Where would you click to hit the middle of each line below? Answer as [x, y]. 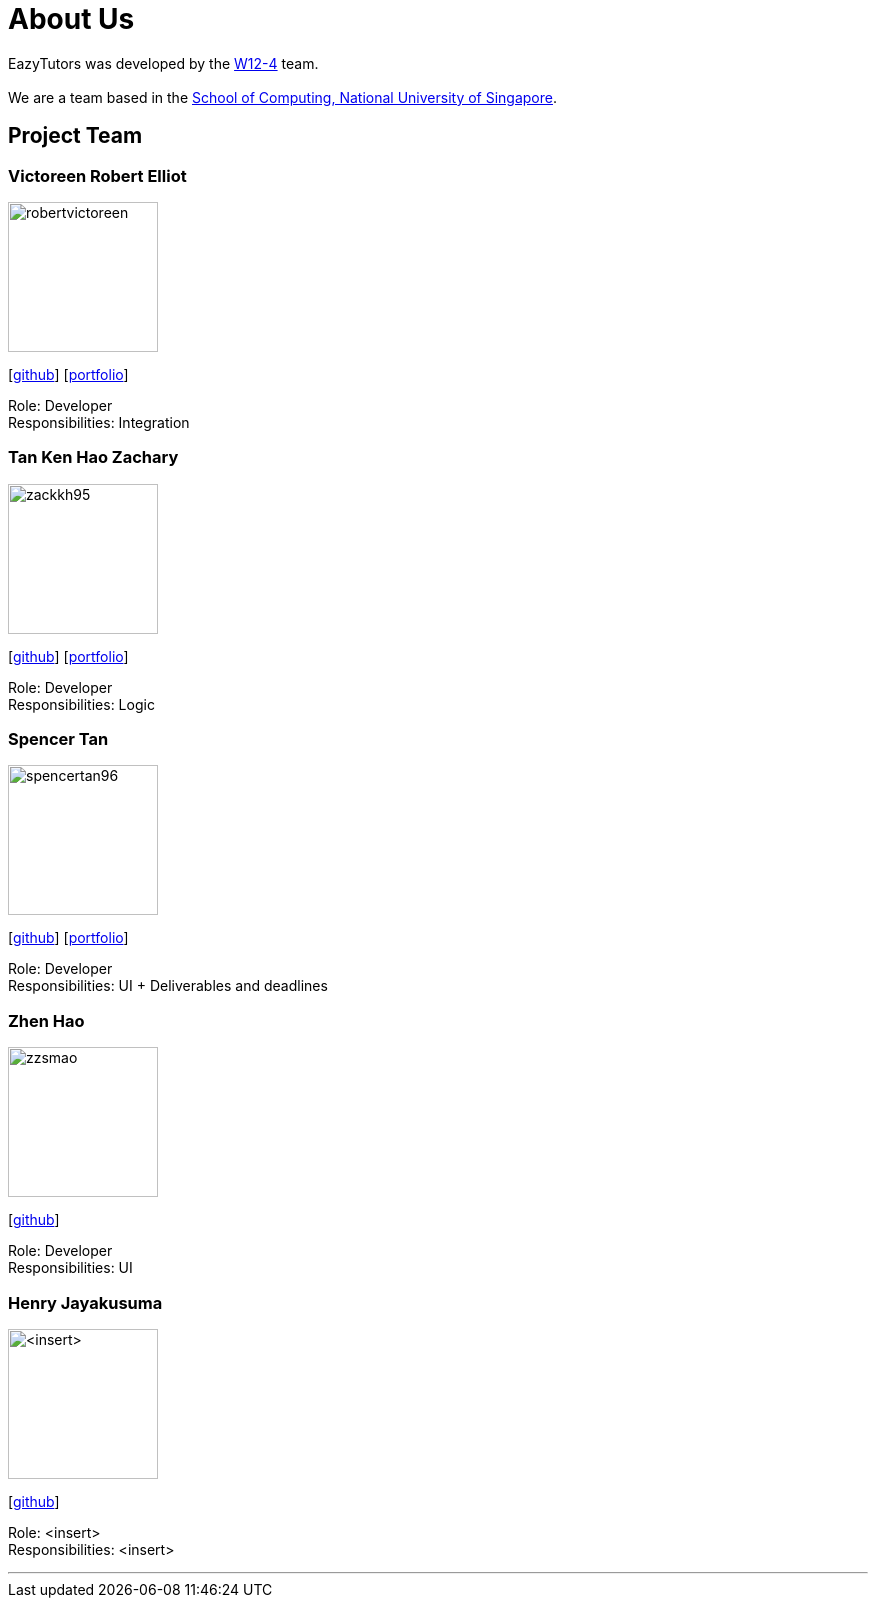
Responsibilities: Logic [81, 704]
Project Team [75, 136]
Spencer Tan [58, 739]
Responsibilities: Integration [99, 422]
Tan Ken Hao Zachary [93, 457]
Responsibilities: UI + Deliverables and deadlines [168, 986]
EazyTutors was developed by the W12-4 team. [163, 63]
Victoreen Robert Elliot [97, 175]
